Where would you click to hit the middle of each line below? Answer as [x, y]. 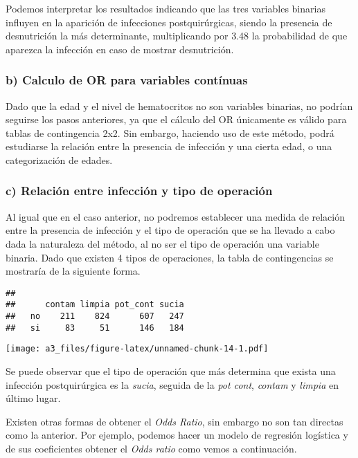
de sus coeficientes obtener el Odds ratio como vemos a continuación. [151, 448]
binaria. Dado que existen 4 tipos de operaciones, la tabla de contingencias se [170, 257]
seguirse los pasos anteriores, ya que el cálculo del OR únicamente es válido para [176, 119]
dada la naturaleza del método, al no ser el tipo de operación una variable [162, 243]
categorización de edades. [59, 159]
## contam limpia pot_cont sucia [95, 305]
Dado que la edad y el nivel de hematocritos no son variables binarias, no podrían [179, 106]
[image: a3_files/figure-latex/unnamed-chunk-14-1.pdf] [137, 349]
